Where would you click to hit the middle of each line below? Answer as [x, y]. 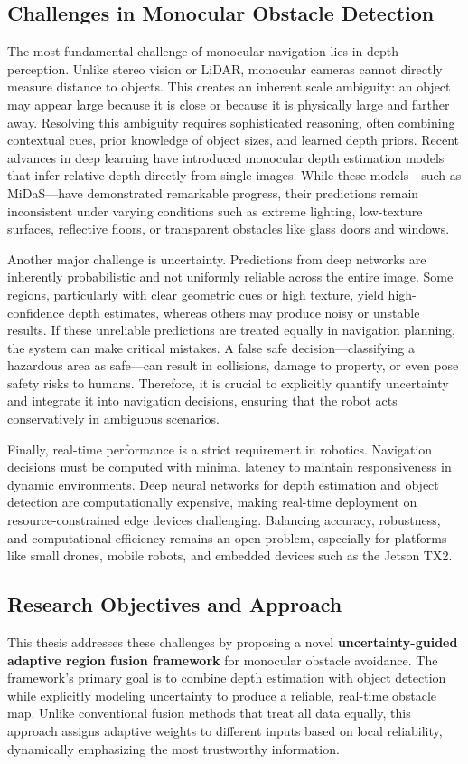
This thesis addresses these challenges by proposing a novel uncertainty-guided [233, 642]
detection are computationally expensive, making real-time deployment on [212, 502]
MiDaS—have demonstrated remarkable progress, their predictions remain [213, 192]
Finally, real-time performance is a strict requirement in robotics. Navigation [220, 449]
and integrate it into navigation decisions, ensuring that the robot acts [202, 401]
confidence [36, 312]
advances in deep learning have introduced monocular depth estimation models [226, 157]
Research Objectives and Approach [175, 604]
